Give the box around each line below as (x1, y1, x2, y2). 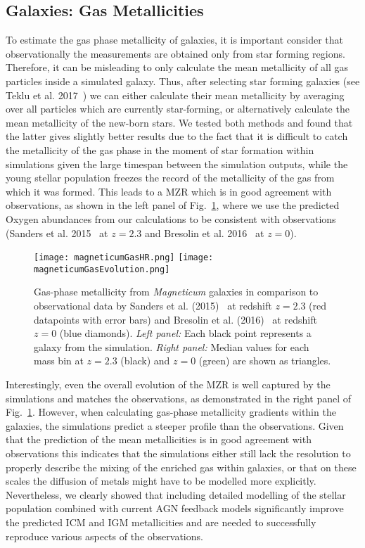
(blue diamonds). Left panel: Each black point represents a (59, 326, 312, 340)
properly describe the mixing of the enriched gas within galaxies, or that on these (6, 459, 357, 474)
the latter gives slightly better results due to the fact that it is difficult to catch (6, 129, 348, 144)
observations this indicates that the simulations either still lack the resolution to (6, 445, 351, 460)
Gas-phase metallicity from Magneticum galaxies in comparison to (34, 284, 319, 299)
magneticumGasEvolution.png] (34, 264, 170, 274)
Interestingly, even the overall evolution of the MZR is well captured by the (6, 376, 331, 391)
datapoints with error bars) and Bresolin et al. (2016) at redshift (34, 312, 317, 326)
